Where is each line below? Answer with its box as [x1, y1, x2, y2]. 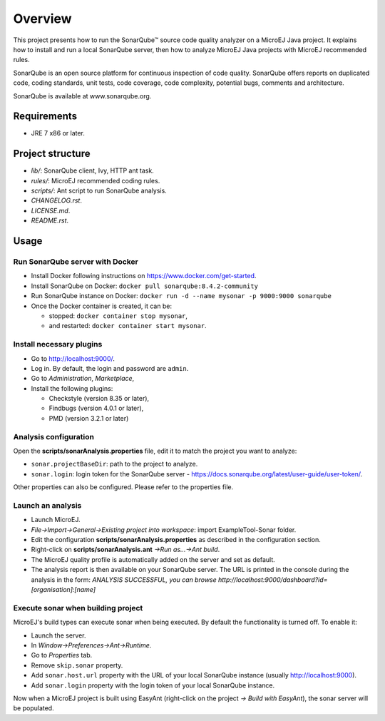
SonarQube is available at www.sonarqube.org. [13, 91, 152, 100]
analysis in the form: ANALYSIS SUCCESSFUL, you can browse [31, 575, 217, 584]
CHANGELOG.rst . [31, 196, 82, 205]
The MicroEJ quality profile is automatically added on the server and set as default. [31, 555, 276, 563]
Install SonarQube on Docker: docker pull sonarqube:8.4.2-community [31, 282, 258, 290]
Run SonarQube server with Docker [13, 257, 138, 267]
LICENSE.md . [31, 206, 71, 215]
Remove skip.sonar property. [31, 660, 123, 670]
